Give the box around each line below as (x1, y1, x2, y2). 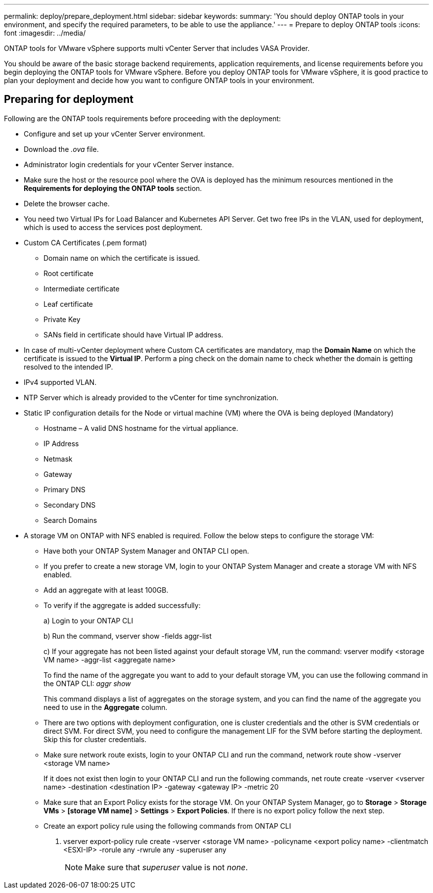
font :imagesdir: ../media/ (4, 29, 86, 37)
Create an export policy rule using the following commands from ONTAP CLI (43, 821, 291, 830)
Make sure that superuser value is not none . (85, 862, 248, 872)
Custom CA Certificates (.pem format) (24, 238, 147, 247)
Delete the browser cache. (24, 199, 110, 208)
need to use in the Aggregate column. (43, 703, 168, 711)
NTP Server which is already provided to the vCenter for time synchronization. (24, 393, 279, 402)
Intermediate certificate (43, 284, 120, 293)
